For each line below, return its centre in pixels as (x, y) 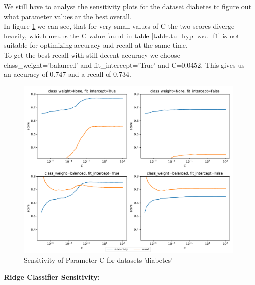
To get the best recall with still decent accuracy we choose (92, 54)
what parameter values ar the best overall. (68, 16)
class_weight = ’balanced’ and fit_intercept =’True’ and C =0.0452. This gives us (124, 64)
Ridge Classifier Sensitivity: (52, 277)
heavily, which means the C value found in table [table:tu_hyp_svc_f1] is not (122, 35)
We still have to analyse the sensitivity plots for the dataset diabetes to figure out (128, 6)
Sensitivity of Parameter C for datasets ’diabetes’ (98, 260)
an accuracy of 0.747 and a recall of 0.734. (68, 74)
